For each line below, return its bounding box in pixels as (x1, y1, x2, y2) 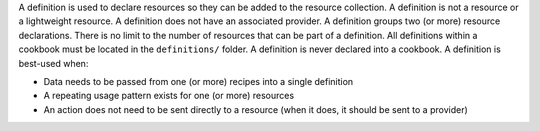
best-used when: (18, 57, 89, 69)
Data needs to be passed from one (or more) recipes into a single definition (43, 75, 354, 87)
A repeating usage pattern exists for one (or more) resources (43, 90, 295, 102)
